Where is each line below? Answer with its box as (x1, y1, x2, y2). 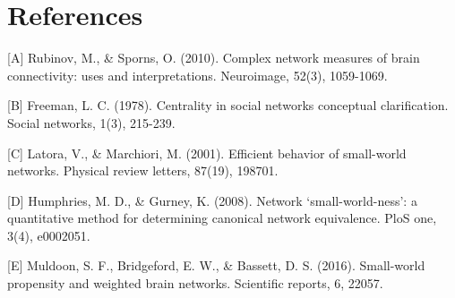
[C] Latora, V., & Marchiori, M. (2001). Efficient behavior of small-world (7, 143, 407, 162)
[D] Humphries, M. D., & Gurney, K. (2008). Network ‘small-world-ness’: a (7, 191, 417, 209)
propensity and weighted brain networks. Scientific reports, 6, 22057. (7, 274, 383, 293)
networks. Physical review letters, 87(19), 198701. (7, 161, 279, 180)
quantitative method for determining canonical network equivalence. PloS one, (7, 209, 437, 227)
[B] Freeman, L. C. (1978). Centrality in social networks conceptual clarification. (7, 96, 449, 115)
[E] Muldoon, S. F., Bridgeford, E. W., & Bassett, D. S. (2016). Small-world (7, 256, 425, 275)
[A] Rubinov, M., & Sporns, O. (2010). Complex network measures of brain (7, 48, 420, 67)
